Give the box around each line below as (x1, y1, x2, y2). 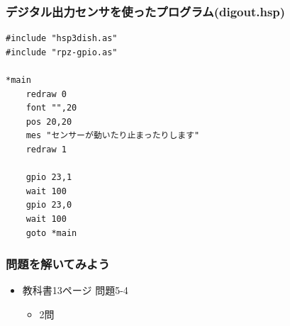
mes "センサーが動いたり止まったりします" (26, 130, 200, 141)
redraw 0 (26, 89, 67, 99)
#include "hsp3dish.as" (6, 33, 118, 44)
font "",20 (26, 103, 77, 113)
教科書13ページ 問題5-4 (22, 283, 128, 298)
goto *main (26, 227, 77, 238)
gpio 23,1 (26, 172, 72, 183)
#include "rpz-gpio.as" (6, 47, 118, 57)
